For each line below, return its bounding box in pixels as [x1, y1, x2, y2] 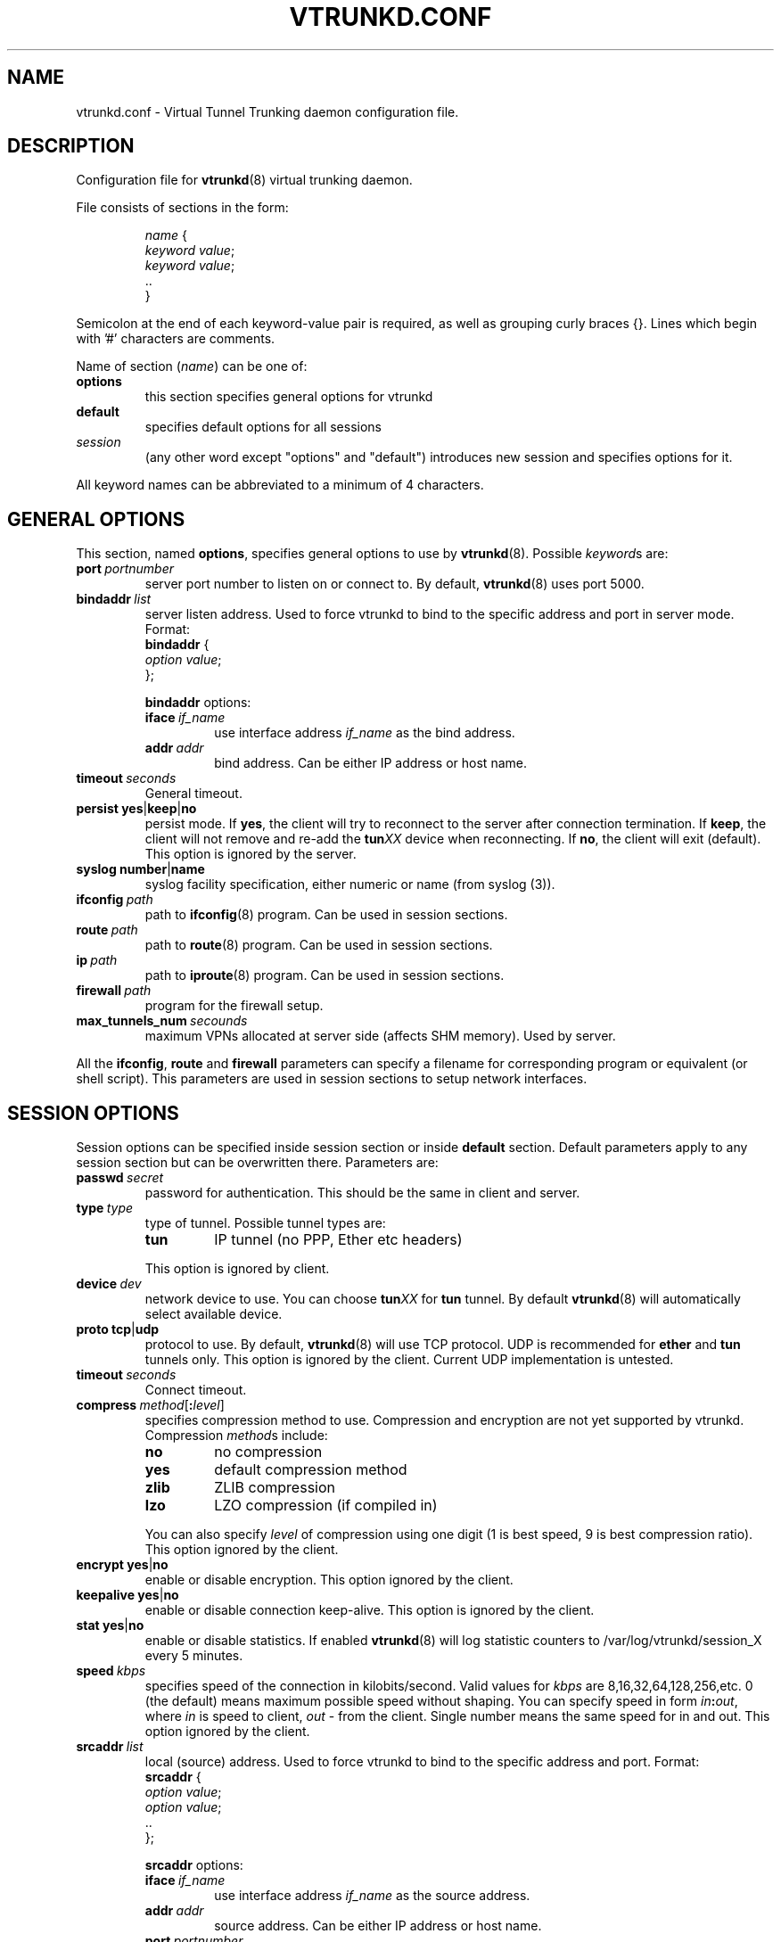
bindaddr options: [144, 695, 251, 711]
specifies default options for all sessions [144, 419, 382, 435]
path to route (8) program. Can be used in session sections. [144, 937, 493, 953]
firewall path [76, 983, 152, 999]
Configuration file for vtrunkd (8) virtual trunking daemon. [76, 172, 413, 188]
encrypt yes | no [76, 1557, 169, 1573]
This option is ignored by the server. [144, 846, 357, 862]
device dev [76, 1276, 142, 1292]
